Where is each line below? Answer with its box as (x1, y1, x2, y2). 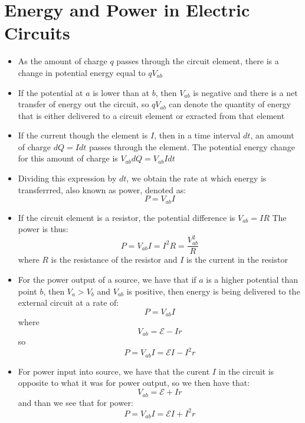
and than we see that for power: (18, 396, 133, 408)
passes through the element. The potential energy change (88, 140, 296, 153)
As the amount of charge (18, 55, 107, 67)
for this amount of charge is (18, 152, 118, 164)
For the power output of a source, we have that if (18, 273, 196, 286)
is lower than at (93, 86, 149, 98)
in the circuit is (218, 365, 274, 377)
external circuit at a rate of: (18, 296, 119, 309)
